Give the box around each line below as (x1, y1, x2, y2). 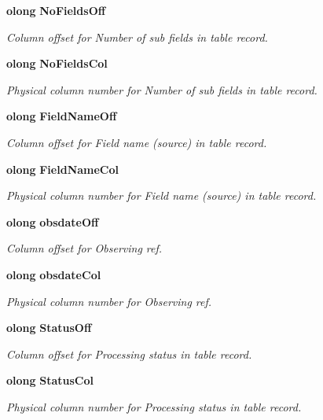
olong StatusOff (6, 319, 92, 336)
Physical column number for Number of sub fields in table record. (6, 81, 317, 98)
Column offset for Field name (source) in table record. (6, 134, 267, 150)
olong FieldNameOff (6, 108, 117, 124)
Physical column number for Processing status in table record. (6, 398, 302, 414)
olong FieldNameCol (6, 160, 119, 177)
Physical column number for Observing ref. (6, 293, 212, 309)
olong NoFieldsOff (6, 2, 106, 18)
